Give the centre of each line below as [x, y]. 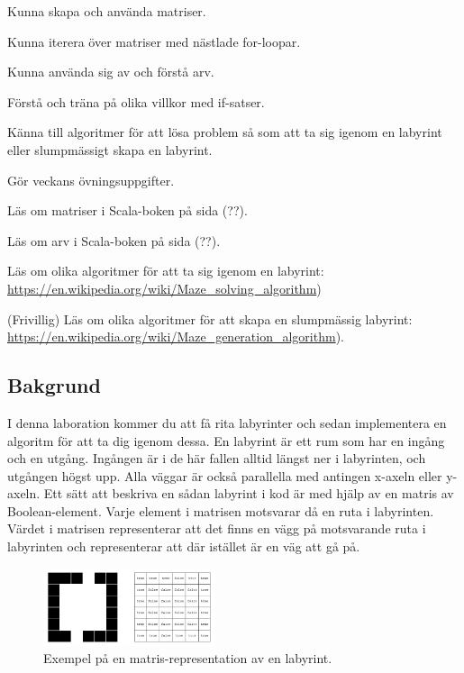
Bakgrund [54, 385]
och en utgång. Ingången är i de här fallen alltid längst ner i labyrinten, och [217, 458]
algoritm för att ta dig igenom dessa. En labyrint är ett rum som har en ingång [226, 440]
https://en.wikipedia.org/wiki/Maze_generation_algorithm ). [176, 336]
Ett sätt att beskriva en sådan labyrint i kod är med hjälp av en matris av [249, 493]
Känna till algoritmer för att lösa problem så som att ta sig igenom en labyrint [225, 132]
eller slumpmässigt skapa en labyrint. [110, 149]
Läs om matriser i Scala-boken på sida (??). [127, 210]
